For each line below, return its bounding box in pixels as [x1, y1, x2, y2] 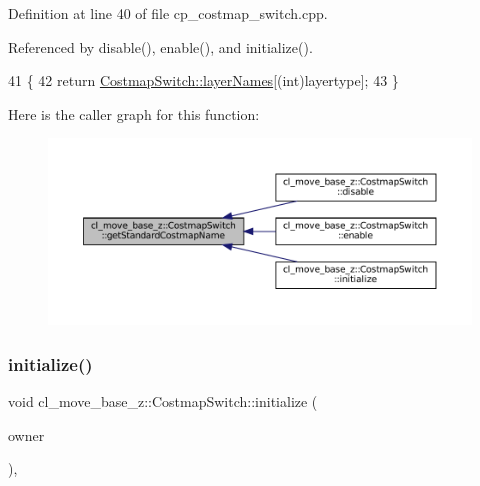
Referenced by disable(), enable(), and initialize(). [8, 36, 313, 57]
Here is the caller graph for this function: [8, 103, 260, 124]
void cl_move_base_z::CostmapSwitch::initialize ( [8, 391, 318, 412]
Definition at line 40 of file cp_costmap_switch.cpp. [8, 3, 328, 23]
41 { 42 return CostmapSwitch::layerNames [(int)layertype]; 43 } [8, 70, 399, 91]
